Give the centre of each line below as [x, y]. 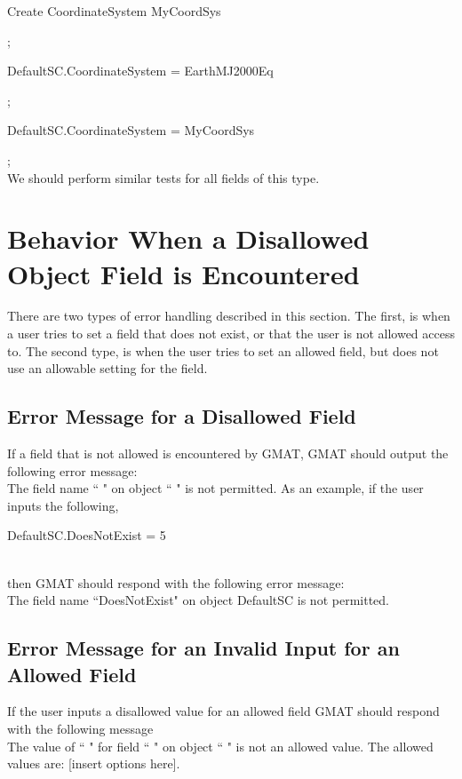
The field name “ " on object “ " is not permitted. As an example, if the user [215, 488]
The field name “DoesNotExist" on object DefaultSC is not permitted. [198, 600]
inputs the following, [63, 505]
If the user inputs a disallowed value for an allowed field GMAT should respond [223, 711]
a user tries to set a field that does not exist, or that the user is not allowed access [231, 334]
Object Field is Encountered [183, 273]
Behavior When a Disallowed [188, 238]
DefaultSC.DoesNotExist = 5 [87, 535]
